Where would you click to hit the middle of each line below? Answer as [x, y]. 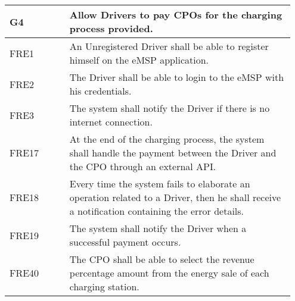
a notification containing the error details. [157, 211]
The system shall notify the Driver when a [158, 228]
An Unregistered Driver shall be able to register [169, 46]
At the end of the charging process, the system [167, 139]
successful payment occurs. [125, 242]
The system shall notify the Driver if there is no [170, 108]
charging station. [104, 286]
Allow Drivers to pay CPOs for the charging [176, 15]
